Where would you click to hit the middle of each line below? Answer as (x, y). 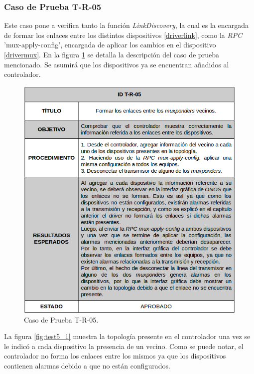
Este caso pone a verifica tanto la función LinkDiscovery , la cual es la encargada (126, 25)
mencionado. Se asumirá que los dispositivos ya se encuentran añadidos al (117, 64)
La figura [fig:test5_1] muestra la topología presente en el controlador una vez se (127, 336)
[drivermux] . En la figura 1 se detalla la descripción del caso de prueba (112, 54)
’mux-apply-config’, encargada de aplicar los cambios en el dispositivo (110, 45)
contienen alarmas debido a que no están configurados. (87, 365)
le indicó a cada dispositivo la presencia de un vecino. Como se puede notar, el (124, 346)
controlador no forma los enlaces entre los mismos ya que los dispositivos (115, 356)
